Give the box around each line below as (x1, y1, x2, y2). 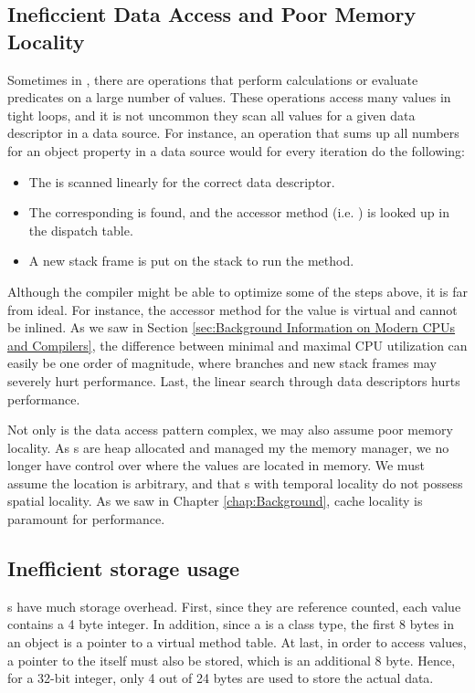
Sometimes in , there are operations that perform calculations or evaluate (7, 69, 418, 89)
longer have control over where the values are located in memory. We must (7, 456, 425, 475)
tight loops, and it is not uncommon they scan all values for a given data (7, 105, 416, 124)
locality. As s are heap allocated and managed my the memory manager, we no (7, 437, 449, 457)
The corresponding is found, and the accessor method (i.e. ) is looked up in (28, 203, 449, 222)
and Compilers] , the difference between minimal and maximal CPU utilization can (7, 335, 468, 354)
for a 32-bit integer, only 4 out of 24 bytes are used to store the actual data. (7, 668, 434, 688)
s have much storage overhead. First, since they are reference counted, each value (7, 596, 461, 615)
